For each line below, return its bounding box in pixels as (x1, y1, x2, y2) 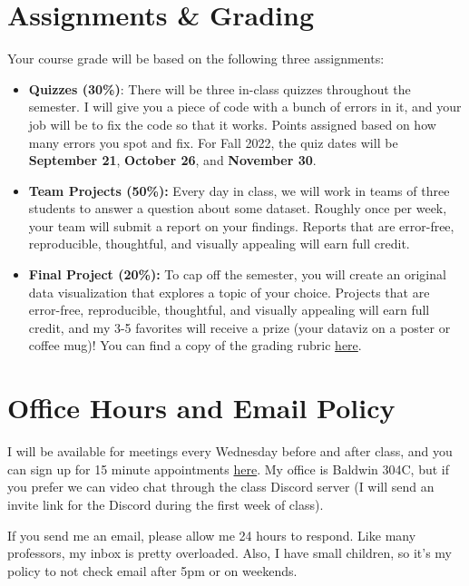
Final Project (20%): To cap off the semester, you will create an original (28, 265, 446, 284)
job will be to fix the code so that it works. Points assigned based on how (28, 114, 436, 133)
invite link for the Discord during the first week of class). (7, 494, 324, 513)
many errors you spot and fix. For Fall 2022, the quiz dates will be (28, 132, 398, 151)
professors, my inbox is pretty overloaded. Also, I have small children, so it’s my (7, 543, 452, 562)
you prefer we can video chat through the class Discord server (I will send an (7, 477, 435, 496)
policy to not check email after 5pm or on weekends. (7, 561, 298, 580)
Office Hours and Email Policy (7, 389, 396, 426)
